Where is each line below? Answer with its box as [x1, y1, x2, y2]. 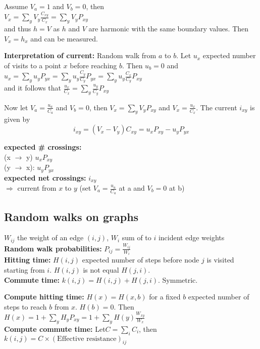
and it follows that [4, 82, 61, 93]
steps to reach [4, 301, 47, 312]
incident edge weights [158, 232, 225, 243]
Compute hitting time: [4, 291, 84, 302]
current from [17, 183, 57, 193]
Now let [4, 102, 28, 112]
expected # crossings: [4, 142, 82, 152]
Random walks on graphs [4, 208, 139, 224]
